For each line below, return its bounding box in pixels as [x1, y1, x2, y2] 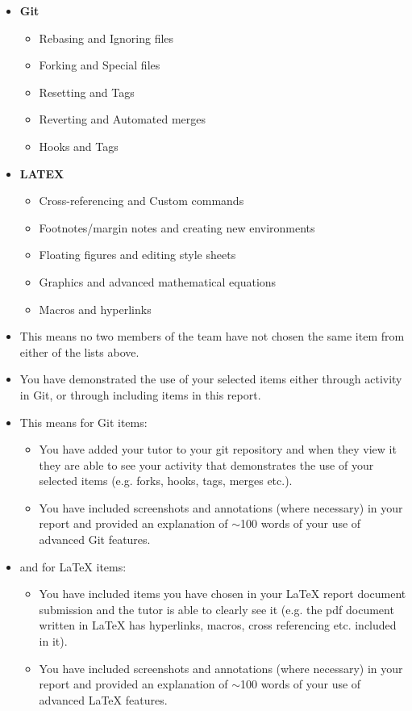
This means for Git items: [19, 413, 148, 430]
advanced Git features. [39, 531, 151, 548]
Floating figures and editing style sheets [39, 246, 236, 263]
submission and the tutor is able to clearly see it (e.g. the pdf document [39, 600, 394, 617]
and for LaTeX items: [19, 558, 127, 575]
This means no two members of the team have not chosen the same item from [19, 328, 405, 345]
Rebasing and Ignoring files [39, 29, 174, 46]
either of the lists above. [19, 343, 139, 360]
